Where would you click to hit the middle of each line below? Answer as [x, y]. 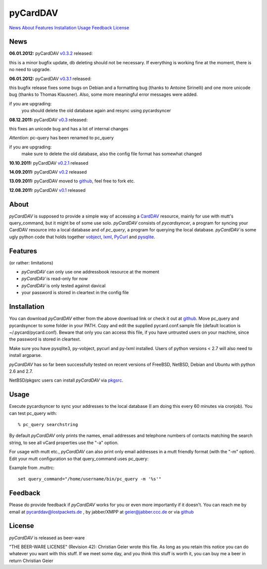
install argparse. [25, 355]
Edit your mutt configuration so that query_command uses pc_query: [79, 459]
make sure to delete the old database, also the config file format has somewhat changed [112, 154]
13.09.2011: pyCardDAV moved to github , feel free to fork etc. [72, 181]
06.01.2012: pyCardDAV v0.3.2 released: [51, 53]
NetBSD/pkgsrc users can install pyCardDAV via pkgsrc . [66, 380]
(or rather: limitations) [31, 263]
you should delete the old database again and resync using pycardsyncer [96, 111]
